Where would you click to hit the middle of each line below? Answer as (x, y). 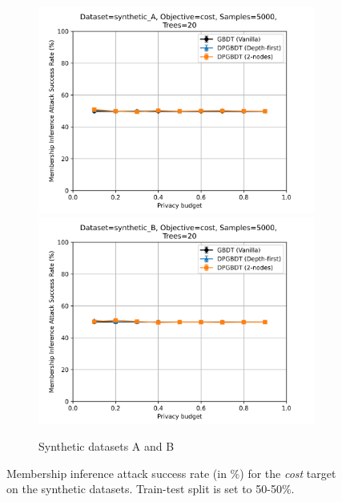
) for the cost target (288, 473)
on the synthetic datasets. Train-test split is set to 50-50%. (151, 489)
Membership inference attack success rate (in (117, 473)
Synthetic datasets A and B (107, 446)
